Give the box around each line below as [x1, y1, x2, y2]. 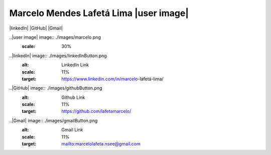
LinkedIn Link [61, 62, 89, 68]
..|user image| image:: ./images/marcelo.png [9, 34, 101, 40]
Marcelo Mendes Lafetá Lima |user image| [9, 8, 189, 19]
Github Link [61, 94, 85, 100]
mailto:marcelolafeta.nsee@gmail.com [61, 141, 141, 147]
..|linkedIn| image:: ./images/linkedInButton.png [9, 53, 107, 59]
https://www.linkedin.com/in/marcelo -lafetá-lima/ [61, 76, 164, 82]
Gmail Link [61, 127, 83, 133]
